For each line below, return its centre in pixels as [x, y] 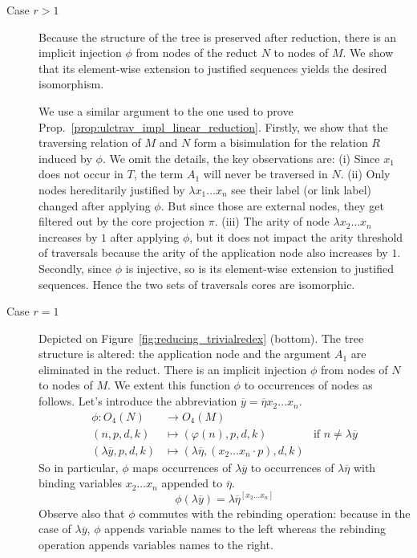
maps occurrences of [182, 467]
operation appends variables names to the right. [156, 544]
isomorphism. [71, 84]
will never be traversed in [265, 174]
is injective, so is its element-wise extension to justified [259, 268]
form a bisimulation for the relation [281, 143]
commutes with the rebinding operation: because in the [275, 513]
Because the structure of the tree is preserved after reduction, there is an [218, 37]
